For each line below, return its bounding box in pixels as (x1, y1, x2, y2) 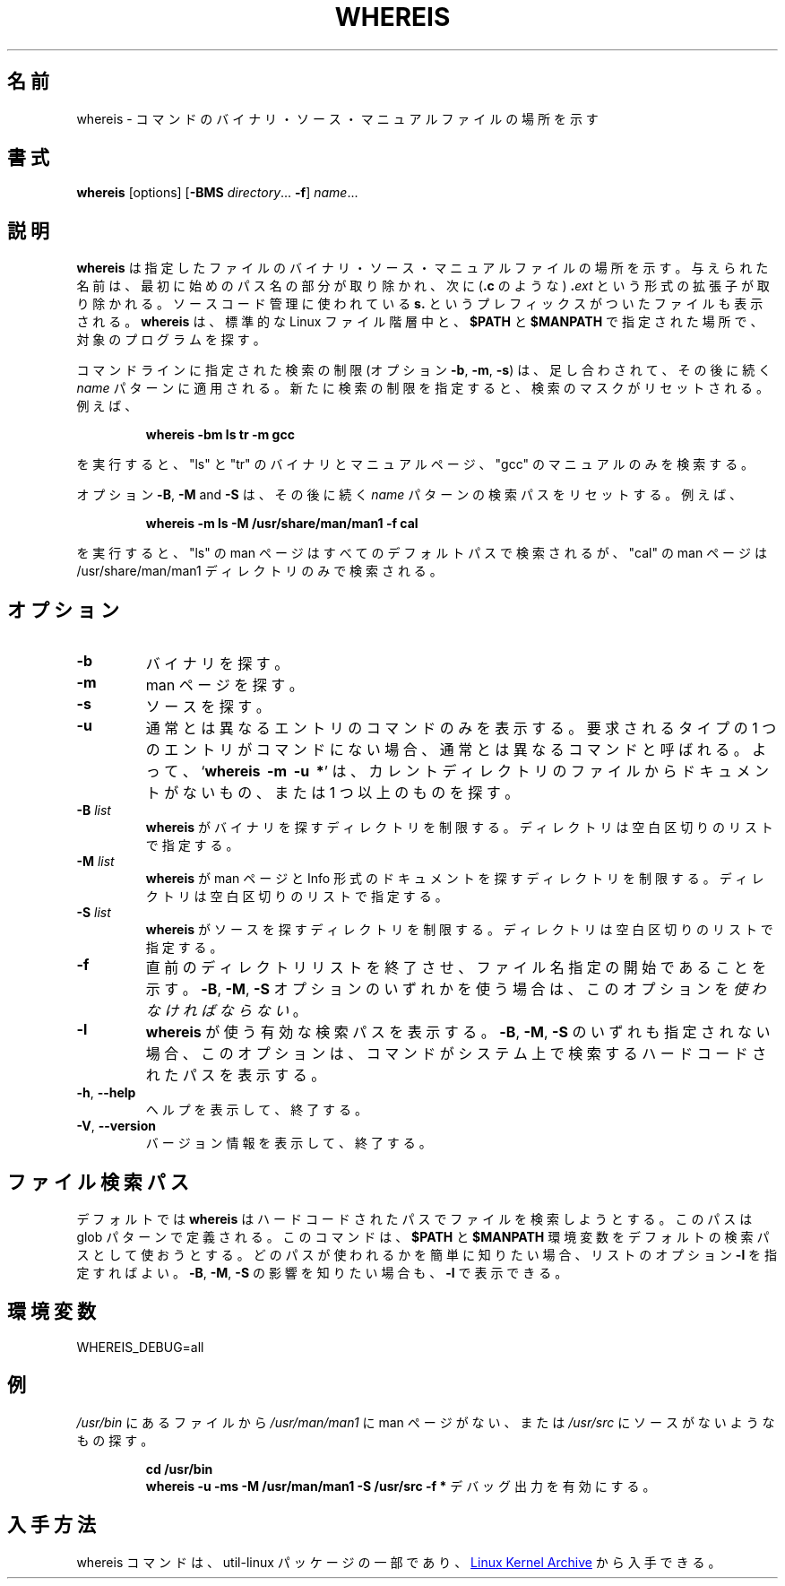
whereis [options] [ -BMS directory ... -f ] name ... (76, 185, 358, 201)
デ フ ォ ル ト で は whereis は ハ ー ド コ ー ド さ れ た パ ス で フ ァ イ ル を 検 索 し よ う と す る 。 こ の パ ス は (76, 1210, 753, 1226)
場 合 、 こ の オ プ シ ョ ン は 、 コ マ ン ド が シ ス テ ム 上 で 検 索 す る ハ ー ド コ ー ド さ (145, 1044, 767, 1063)
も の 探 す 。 (76, 1432, 154, 1448)
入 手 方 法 (7, 1513, 96, 1537)
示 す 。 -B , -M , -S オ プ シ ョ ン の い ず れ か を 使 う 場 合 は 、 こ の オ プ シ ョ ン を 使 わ (145, 980, 766, 999)
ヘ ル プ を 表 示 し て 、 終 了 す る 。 (145, 1102, 367, 1118)
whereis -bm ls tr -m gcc (145, 427, 295, 443)
